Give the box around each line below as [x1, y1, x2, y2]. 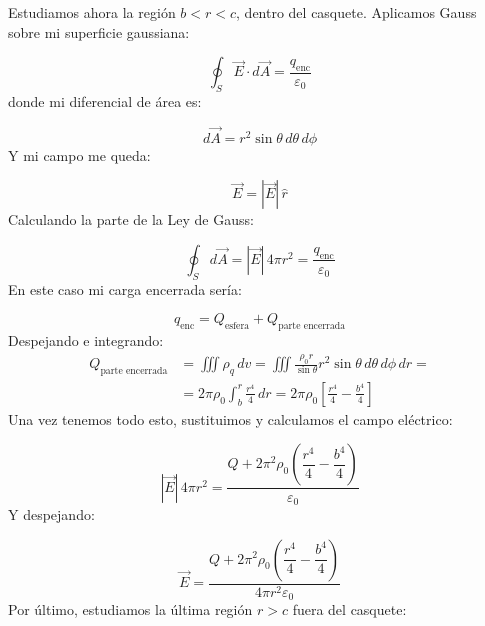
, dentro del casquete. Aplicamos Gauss [236, 2, 477, 22]
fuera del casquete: [292, 599, 407, 620]
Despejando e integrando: [8, 330, 164, 351]
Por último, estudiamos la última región [8, 599, 253, 620]
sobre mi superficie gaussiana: [8, 21, 190, 42]
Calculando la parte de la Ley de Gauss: [8, 209, 254, 230]
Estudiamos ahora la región [8, 2, 176, 22]
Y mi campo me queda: [8, 144, 151, 165]
